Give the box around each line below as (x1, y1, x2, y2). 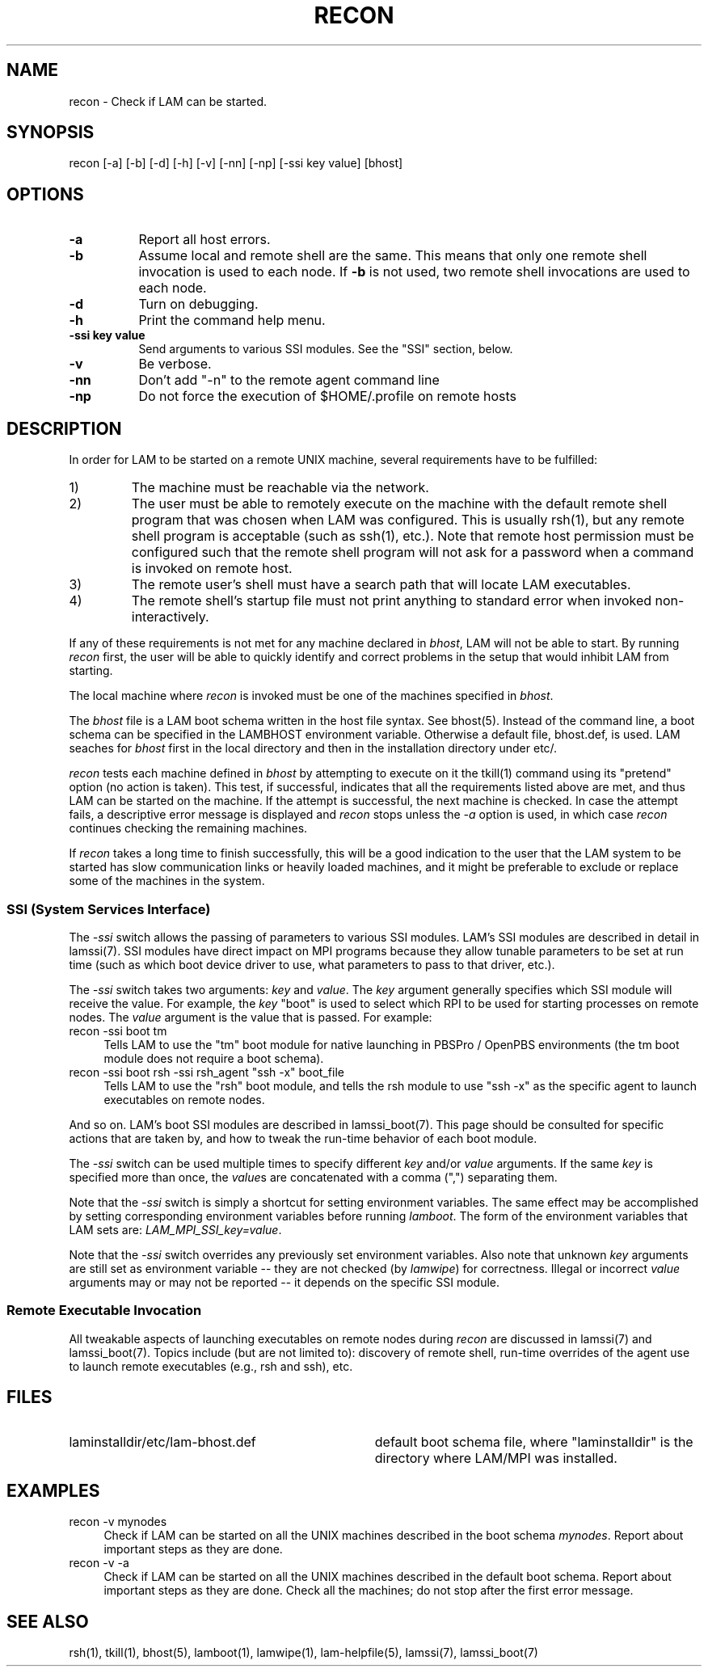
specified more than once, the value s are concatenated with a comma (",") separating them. (69, 1169, 558, 1184)
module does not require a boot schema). (103, 1051, 324, 1065)
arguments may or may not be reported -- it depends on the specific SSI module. (69, 1275, 500, 1289)
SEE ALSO (6, 1611, 89, 1632)
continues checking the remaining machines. (69, 821, 308, 836)
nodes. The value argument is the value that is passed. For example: (69, 1009, 432, 1024)
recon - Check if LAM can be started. (69, 94, 268, 108)
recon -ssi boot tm (69, 1023, 167, 1038)
